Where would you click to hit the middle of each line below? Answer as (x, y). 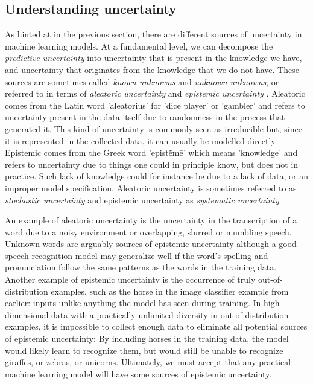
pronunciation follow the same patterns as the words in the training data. (141, 267)
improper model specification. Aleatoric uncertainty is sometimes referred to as (151, 187)
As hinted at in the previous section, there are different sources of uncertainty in (153, 34)
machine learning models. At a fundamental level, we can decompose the (139, 46)
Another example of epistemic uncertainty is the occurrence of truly (130, 279)
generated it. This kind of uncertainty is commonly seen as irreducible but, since (153, 128)
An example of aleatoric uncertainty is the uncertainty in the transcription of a (151, 220)
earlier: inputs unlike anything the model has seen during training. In (133, 303)
